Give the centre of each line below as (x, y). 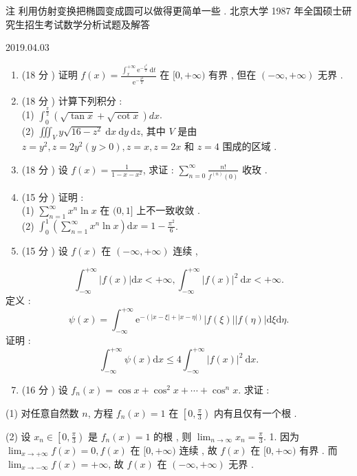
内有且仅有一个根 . (255, 412)
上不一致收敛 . (168, 210)
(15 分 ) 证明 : (53, 196)
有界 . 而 (318, 450)
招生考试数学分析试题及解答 (87, 24)
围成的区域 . (250, 146)
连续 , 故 (198, 450)
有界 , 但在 (232, 75)
